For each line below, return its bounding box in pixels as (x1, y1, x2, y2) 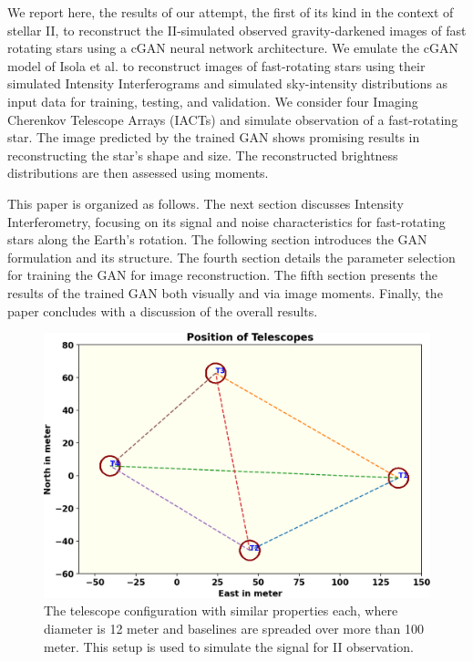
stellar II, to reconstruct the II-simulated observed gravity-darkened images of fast (7, 20, 467, 39)
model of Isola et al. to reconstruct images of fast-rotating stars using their (7, 56, 426, 75)
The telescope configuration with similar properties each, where (44, 601, 398, 620)
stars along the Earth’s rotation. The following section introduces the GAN (7, 230, 427, 249)
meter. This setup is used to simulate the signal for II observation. (44, 636, 414, 656)
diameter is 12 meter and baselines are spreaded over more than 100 (44, 618, 424, 637)
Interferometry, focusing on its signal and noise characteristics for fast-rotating (7, 212, 446, 231)
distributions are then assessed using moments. (7, 163, 269, 182)
